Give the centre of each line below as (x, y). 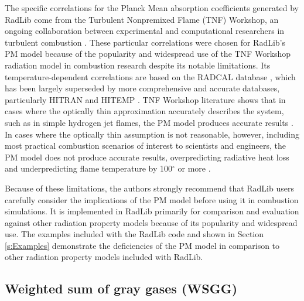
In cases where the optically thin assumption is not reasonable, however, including (152, 134)
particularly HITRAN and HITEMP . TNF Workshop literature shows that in (145, 99)
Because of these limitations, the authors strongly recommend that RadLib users (149, 188)
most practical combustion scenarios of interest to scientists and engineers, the (145, 146)
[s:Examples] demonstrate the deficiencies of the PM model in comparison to (142, 245)
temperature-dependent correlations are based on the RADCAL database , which (150, 76)
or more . (194, 168)
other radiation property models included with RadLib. (104, 257)
